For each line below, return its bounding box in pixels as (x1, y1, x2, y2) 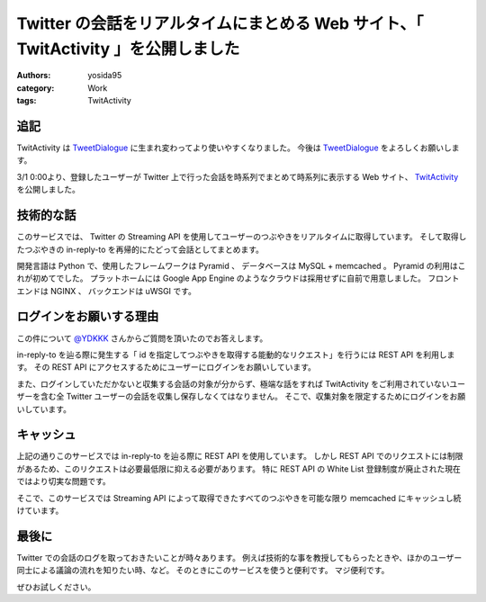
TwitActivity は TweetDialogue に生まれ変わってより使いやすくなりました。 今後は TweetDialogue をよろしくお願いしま (16, 142, 460, 153)
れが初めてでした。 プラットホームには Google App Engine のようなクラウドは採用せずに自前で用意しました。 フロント (16, 273, 460, 283)
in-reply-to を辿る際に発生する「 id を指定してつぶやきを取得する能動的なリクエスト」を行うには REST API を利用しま (16, 349, 455, 360)
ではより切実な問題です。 (16, 476, 112, 487)
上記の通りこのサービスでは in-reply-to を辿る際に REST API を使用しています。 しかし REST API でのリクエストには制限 (16, 451, 463, 462)
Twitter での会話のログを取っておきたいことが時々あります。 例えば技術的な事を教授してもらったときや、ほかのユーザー (16, 552, 463, 562)
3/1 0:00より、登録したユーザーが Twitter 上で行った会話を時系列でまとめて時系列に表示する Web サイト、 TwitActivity (16, 171, 459, 182)
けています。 (16, 505, 64, 516)
